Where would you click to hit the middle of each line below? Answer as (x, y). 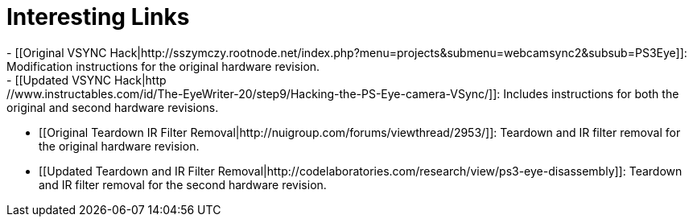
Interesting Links (98, 17)
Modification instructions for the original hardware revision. (163, 66)
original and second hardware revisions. (113, 107)
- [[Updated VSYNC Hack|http (87, 80)
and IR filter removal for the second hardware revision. (183, 184)
